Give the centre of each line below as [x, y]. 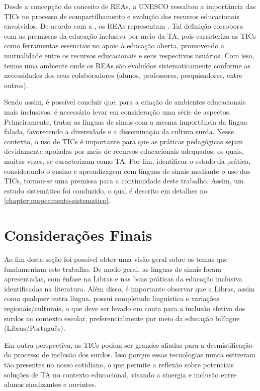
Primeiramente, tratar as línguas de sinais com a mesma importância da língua [126, 121]
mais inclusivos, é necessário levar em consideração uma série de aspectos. [118, 111]
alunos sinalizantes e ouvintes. [50, 384]
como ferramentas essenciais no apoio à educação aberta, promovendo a [114, 45]
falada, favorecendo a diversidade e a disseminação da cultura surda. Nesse [119, 131]
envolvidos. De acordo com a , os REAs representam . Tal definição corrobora [124, 26]
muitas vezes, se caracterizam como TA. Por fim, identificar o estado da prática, [127, 161]
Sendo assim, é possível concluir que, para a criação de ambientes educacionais [125, 102]
